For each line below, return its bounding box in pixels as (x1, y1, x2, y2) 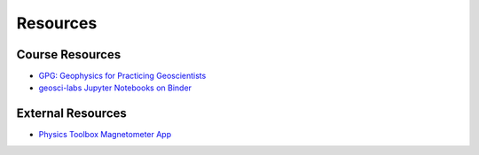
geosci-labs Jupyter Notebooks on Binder (38, 82, 192, 93)
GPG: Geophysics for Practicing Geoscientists (38, 71, 207, 81)
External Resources (16, 106, 128, 121)
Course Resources (16, 47, 122, 62)
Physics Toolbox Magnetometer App (38, 129, 172, 140)
